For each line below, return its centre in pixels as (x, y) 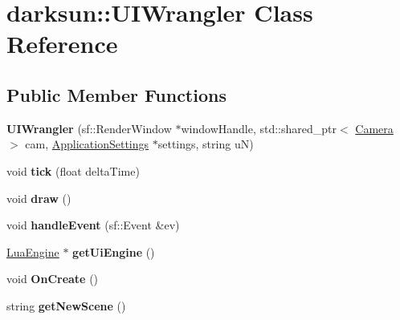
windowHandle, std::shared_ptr (259, 128)
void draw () (39, 198)
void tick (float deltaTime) (73, 170)
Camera (374, 128)
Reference (62, 44)
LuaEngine (33, 251)
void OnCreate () (53, 279)
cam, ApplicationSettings (87, 144)
